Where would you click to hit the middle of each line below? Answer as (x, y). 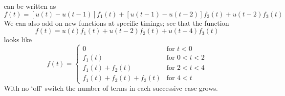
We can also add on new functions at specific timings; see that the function (117, 23)
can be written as (30, 6)
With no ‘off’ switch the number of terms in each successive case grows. (111, 88)
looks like (18, 40)
